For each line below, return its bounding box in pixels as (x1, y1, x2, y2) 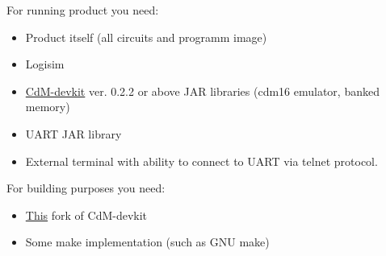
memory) (25, 98, 70, 115)
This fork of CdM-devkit (25, 206, 148, 223)
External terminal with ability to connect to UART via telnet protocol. (25, 152, 378, 169)
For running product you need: (6, 2, 159, 18)
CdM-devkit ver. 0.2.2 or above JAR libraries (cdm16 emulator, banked (25, 82, 380, 99)
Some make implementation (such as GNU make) (25, 233, 270, 250)
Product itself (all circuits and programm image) (25, 28, 267, 45)
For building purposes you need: (6, 180, 166, 196)
